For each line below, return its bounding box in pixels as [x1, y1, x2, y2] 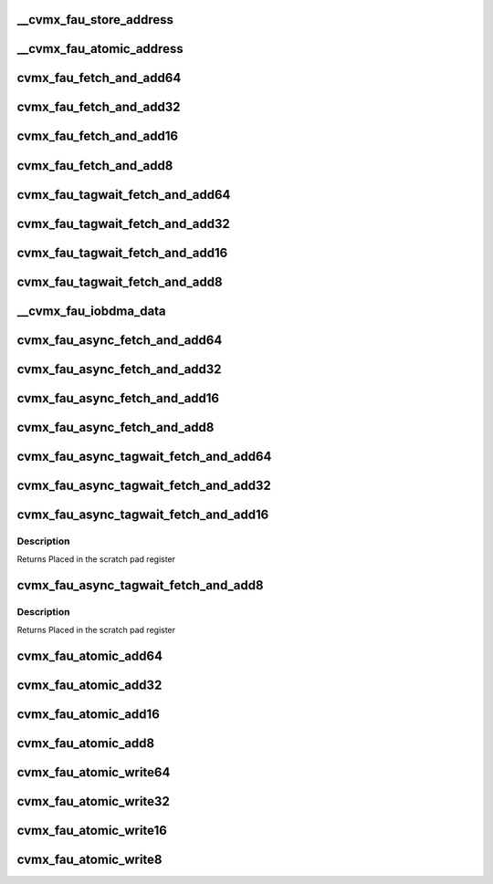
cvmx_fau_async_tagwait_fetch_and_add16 [16, 506, 269, 522]
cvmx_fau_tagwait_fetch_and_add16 [16, 244, 228, 260]
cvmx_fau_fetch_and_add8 [16, 158, 173, 173]
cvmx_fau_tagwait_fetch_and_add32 [16, 215, 230, 232]
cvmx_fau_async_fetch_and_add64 [16, 332, 223, 348]
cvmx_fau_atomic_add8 [16, 735, 155, 752]
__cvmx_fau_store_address [16, 12, 173, 27]
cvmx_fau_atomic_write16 [16, 823, 168, 838]
